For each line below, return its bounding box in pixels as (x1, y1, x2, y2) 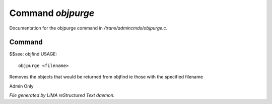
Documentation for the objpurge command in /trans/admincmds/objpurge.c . (9, 25, 168, 31)
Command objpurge (9, 7, 95, 18)
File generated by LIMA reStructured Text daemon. (9, 92, 115, 98)
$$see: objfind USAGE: (9, 51, 57, 57)
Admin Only (9, 83, 34, 89)
